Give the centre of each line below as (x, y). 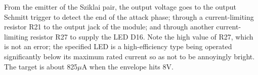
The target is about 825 (41, 66)
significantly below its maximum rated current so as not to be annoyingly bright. (130, 56)
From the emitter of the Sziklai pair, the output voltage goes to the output (120, 7)
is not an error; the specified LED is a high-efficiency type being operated (118, 46)
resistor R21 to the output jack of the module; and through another (109, 27)
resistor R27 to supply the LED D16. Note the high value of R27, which (142, 36)
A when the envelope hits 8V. (127, 66)
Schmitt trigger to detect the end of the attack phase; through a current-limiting (129, 16)
